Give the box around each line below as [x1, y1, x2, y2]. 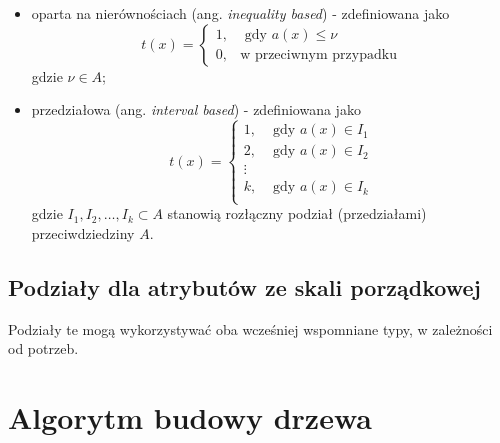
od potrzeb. [8, 338, 79, 359]
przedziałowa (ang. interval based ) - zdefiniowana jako [31, 99, 361, 120]
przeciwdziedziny [31, 223, 135, 244]
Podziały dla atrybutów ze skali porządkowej [8, 272, 481, 302]
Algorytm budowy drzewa [8, 397, 372, 438]
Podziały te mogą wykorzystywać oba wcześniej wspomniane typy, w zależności [8, 318, 493, 339]
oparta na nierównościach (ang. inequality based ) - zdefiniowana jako [31, 3, 450, 23]
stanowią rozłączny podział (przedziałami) [167, 203, 427, 224]
